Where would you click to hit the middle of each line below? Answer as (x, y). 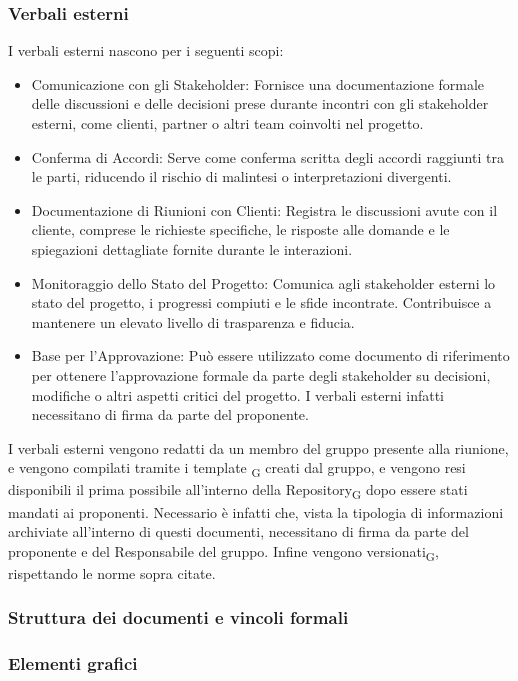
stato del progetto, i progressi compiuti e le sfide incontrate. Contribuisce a (261, 302)
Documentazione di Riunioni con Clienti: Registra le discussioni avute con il (264, 209)
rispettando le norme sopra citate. (112, 572)
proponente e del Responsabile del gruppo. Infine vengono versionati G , (223, 552)
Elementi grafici (73, 663)
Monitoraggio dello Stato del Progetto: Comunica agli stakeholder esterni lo (263, 282)
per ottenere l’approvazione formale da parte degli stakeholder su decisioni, (261, 374)
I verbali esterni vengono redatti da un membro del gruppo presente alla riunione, (258, 447)
